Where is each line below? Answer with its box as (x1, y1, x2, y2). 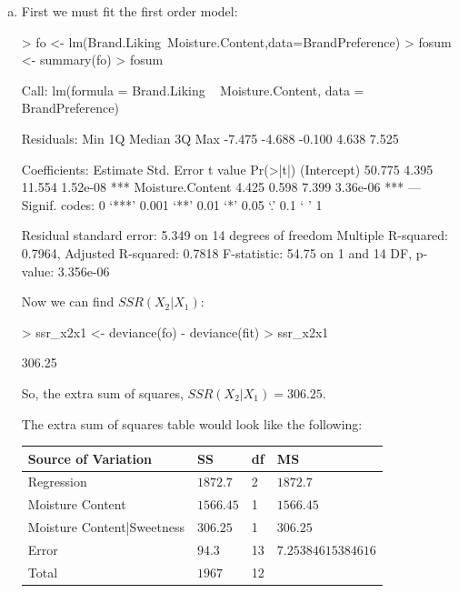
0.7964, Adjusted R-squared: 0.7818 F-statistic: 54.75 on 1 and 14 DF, (21, 243, 413, 262)
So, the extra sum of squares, (21, 383, 184, 402)
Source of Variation (27, 448, 152, 467)
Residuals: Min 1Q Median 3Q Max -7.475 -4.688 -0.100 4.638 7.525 (21, 128, 399, 147)
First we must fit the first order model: (21, 2, 238, 20)
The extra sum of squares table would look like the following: (21, 414, 363, 433)
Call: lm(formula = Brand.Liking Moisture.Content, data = (21, 80, 364, 99)
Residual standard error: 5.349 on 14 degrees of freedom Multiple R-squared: (21, 226, 449, 245)
